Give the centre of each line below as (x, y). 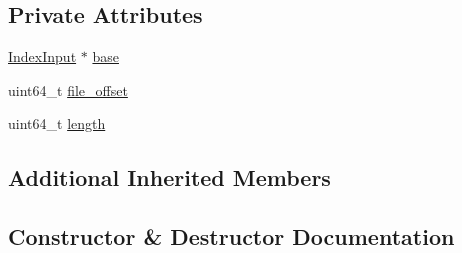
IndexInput (42, 56)
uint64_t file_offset (68, 89)
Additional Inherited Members (169, 177)
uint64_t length (57, 123)
